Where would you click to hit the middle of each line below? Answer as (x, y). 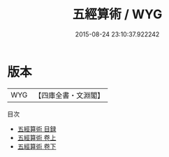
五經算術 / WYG (117, 14)
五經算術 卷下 (37, 146)
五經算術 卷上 (37, 137)
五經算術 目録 (37, 129)
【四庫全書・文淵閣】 (69, 95)
